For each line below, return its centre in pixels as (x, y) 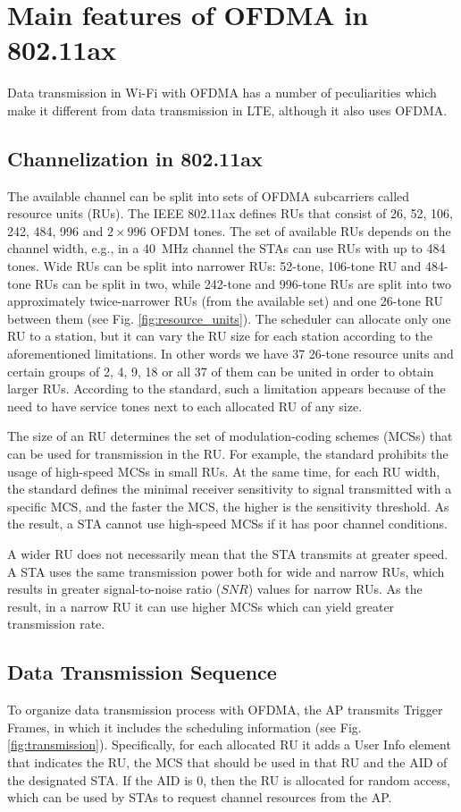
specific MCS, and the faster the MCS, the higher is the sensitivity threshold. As (228, 506)
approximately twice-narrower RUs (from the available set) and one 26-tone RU (225, 301)
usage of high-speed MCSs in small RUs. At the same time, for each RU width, (224, 471)
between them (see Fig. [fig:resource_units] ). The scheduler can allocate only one (229, 318)
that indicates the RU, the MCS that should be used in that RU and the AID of (227, 761)
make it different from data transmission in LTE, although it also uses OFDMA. (227, 110)
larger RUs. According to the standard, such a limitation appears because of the (226, 389)
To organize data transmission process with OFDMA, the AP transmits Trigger (225, 710)
